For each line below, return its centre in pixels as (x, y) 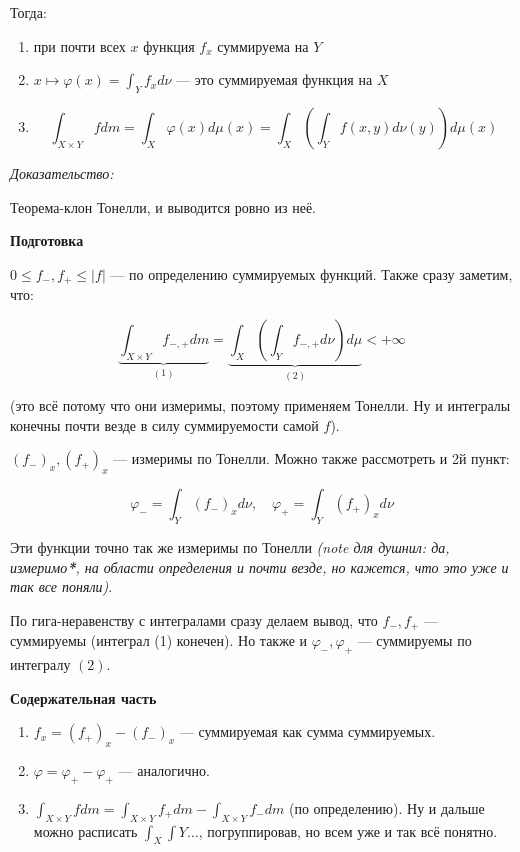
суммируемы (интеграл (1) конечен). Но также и (159, 640)
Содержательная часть (83, 697)
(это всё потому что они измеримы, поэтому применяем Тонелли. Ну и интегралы (260, 405)
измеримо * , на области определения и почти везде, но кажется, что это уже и (259, 566)
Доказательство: (62, 172)
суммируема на (263, 45)
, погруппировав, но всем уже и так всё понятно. (348, 830)
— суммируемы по (414, 640)
